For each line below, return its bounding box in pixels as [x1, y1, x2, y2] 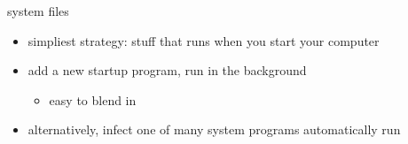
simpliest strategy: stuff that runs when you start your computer [27, 31, 380, 49]
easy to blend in [49, 90, 137, 109]
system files [7, 2, 69, 19]
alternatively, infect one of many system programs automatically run [27, 120, 401, 139]
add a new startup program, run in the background [27, 61, 307, 80]
